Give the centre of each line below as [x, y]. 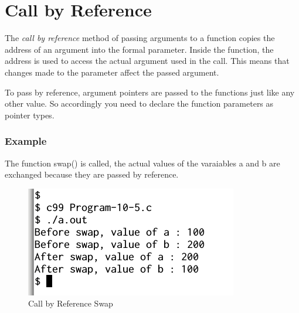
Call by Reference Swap [71, 303]
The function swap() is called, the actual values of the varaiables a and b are [142, 163]
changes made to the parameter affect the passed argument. [112, 72]
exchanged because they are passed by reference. [92, 174]
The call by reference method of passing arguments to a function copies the [140, 38]
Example [26, 141]
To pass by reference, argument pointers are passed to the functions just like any [150, 92]
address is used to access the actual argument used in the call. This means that [147, 61]
